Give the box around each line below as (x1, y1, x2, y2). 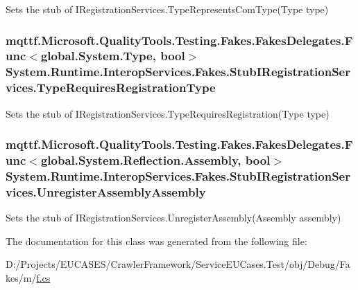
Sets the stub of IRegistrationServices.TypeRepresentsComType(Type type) (6, 2, 329, 16)
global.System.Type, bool (40, 47, 185, 64)
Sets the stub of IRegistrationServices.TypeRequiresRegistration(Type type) (6, 106, 330, 120)
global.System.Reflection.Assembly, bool (40, 152, 271, 169)
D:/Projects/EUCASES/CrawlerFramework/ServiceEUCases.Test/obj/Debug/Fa (6, 257, 350, 271)
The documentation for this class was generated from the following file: (6, 233, 307, 248)
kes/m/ (6, 270, 37, 284)
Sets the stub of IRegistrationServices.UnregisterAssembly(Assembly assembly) (6, 210, 341, 225)
